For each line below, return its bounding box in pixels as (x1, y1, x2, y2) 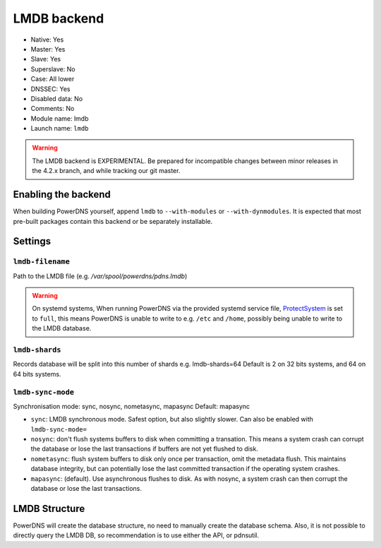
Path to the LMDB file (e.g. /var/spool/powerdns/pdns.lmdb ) (13, 272, 188, 280)
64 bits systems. (13, 369, 61, 378)
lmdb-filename (13, 257, 71, 266)
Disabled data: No (30, 94, 83, 102)
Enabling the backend (13, 189, 111, 201)
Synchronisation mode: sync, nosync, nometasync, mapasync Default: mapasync (13, 402, 250, 410)
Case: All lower (30, 75, 75, 83)
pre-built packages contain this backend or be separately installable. (13, 217, 213, 225)
